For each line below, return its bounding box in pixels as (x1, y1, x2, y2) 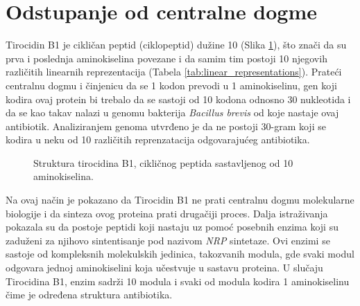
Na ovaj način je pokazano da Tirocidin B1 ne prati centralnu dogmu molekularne (6, 192, 354, 207)
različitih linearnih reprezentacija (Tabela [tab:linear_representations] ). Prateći (6, 64, 342, 79)
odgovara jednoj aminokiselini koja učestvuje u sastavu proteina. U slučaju (6, 260, 323, 275)
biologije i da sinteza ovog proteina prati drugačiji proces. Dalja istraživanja (6, 206, 328, 220)
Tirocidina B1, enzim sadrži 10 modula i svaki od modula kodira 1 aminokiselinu (6, 273, 350, 288)
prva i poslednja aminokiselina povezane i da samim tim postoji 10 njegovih (6, 51, 327, 65)
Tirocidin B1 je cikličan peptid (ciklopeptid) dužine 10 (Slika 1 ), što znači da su (6, 37, 347, 52)
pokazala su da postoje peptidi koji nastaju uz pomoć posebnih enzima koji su (6, 219, 338, 234)
